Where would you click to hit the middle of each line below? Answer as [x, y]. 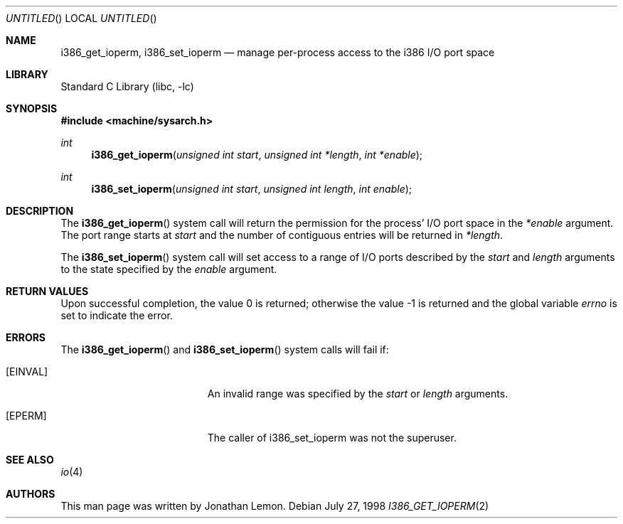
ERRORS [26, 337]
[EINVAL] [27, 371]
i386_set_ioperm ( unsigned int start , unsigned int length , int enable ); [252, 189]
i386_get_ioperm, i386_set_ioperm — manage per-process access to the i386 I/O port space [278, 52]
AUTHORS [31, 494]
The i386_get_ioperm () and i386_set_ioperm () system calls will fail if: [225, 349]
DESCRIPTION [40, 211]
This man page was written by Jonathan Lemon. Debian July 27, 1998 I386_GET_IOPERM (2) [275, 506]
